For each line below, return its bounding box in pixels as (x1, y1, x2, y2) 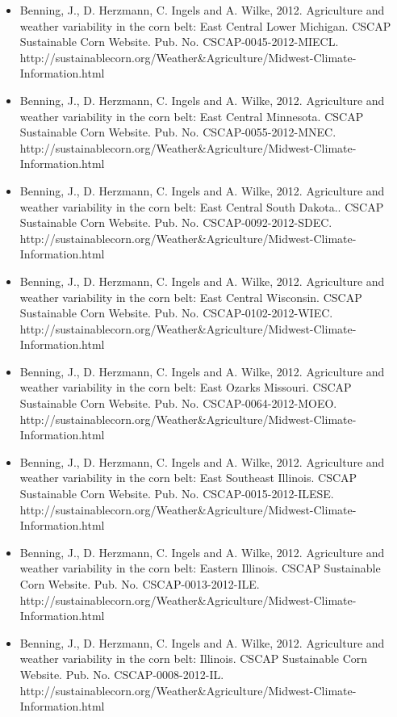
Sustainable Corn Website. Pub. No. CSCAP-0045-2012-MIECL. (19, 33, 339, 50)
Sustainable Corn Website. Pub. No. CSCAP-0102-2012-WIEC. (19, 304, 333, 321)
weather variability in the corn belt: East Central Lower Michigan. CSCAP (19, 17, 391, 34)
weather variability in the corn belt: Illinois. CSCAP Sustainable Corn (19, 650, 368, 667)
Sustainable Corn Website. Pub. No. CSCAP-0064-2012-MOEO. (19, 395, 337, 412)
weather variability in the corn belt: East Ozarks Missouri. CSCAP (19, 379, 352, 396)
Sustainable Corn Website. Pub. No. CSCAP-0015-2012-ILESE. (19, 485, 334, 502)
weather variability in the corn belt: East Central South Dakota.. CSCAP (19, 198, 384, 215)
